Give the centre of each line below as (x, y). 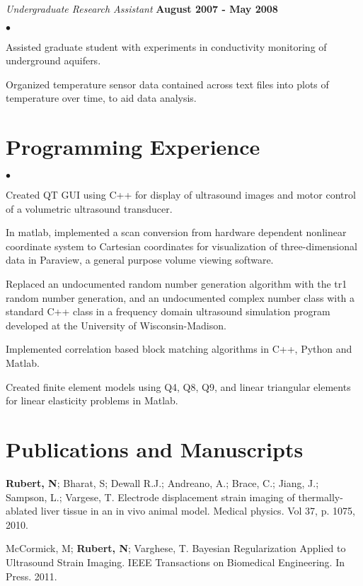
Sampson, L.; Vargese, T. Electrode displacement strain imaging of (150, 497)
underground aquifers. (53, 60)
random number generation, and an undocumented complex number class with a (180, 297)
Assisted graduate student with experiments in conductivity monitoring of (166, 46)
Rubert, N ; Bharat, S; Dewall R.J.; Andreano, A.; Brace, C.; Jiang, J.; (162, 482)
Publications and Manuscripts (155, 449)
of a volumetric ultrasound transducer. (89, 208)
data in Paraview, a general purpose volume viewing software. (140, 260)
